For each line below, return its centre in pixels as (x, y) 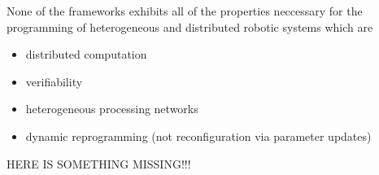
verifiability (54, 81)
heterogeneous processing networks (112, 109)
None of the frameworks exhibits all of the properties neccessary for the (185, 11)
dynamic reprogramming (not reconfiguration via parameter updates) (198, 136)
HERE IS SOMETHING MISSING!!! (99, 163)
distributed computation (86, 54)
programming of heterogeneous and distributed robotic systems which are (190, 26)
